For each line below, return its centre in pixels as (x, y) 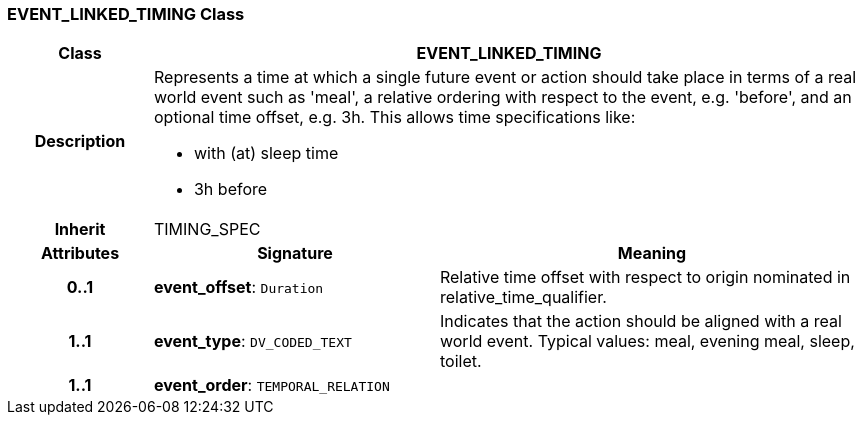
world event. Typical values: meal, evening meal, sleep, (647, 341)
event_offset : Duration (238, 287)
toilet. (460, 361)
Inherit (80, 229)
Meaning (652, 253)
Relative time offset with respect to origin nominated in (645, 277)
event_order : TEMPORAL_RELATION (271, 385)
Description (80, 141)
